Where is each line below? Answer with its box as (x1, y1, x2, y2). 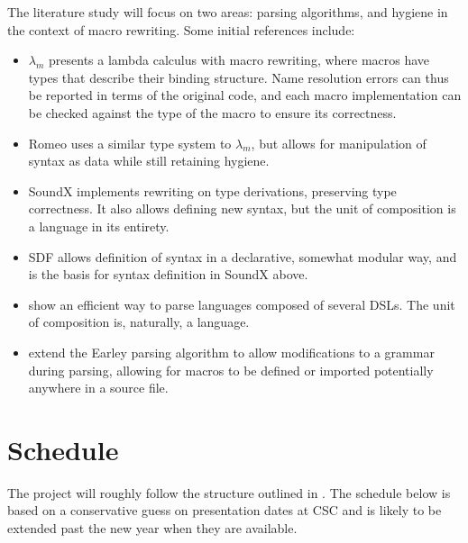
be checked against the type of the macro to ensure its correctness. (28, 103, 397, 122)
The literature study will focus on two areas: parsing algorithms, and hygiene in (7, 3, 448, 21)
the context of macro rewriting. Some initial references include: (7, 20, 355, 39)
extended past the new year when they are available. (7, 519, 298, 537)
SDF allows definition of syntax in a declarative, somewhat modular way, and (28, 247, 457, 266)
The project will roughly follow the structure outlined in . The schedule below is (7, 483, 451, 502)
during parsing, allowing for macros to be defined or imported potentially (28, 360, 434, 379)
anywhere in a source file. (28, 378, 169, 397)
